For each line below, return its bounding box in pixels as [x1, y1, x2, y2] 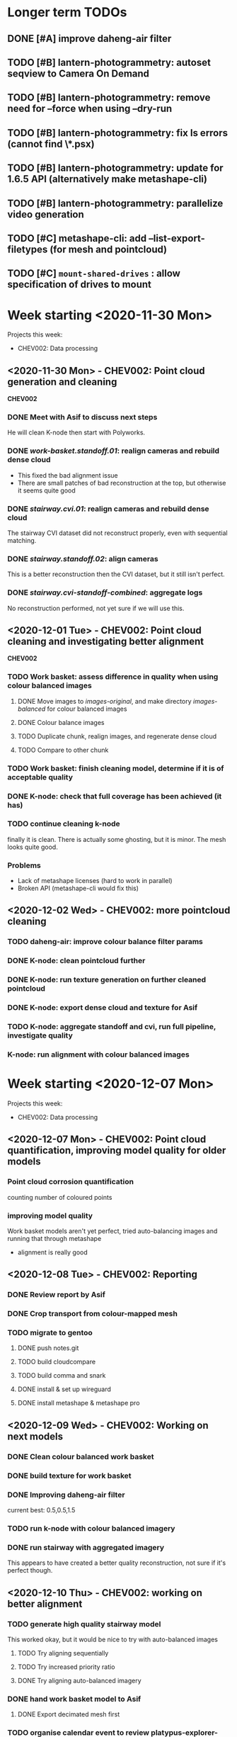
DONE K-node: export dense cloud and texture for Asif [7, 1003, 198, 1013]
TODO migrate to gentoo [7, 1328, 93, 1338]
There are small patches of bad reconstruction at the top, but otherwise [17, 478, 226, 487]
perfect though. [7, 1566, 53, 1575]
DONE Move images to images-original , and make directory [17, 697, 192, 705]
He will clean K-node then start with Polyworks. [7, 428, 146, 437]
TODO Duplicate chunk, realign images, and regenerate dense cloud [17, 731, 217, 741]
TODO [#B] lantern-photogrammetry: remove [7, 91, 211, 103]
